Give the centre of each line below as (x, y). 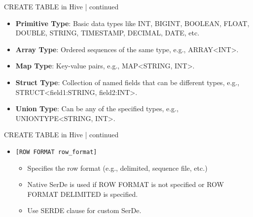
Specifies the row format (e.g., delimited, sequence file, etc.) (117, 168)
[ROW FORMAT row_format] (56, 152)
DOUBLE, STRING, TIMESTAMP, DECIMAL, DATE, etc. (108, 33)
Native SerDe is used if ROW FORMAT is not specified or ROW (126, 184)
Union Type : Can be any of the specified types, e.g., (97, 108)
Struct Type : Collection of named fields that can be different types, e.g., (127, 82)
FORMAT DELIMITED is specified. (83, 194)
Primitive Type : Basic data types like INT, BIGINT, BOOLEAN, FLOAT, (132, 23)
